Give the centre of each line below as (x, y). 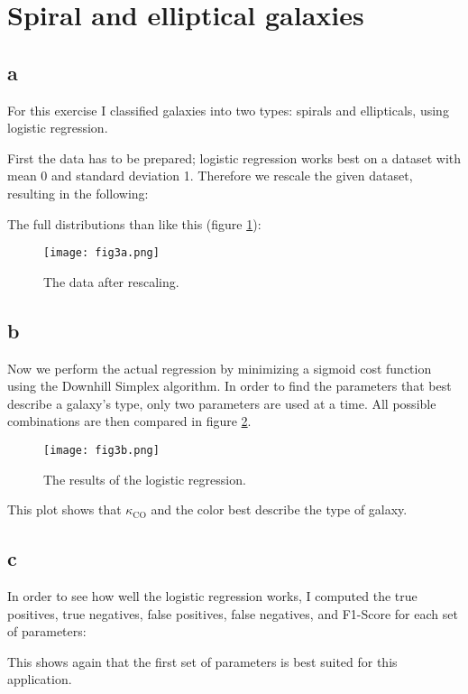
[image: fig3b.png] (101, 450)
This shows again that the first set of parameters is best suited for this (202, 661)
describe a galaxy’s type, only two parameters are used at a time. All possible (222, 403)
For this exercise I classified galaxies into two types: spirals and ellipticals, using (228, 110)
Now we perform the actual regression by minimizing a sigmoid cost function (220, 368)
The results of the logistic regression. (145, 479)
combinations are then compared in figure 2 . (129, 421)
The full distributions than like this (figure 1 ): (134, 223)
